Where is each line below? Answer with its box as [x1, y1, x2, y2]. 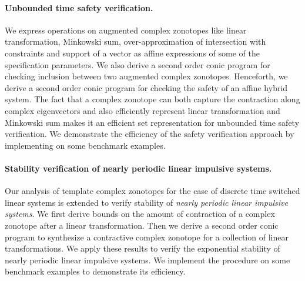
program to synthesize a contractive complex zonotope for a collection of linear [5, 230, 289, 243]
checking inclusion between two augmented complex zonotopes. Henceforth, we [5, 70, 288, 82]
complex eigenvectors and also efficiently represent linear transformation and [5, 104, 280, 116]
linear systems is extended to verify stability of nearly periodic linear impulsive [5, 196, 288, 208]
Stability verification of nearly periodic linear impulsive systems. [5, 162, 272, 174]
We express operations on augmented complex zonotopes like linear [5, 24, 247, 36]
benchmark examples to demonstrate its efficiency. [5, 265, 186, 277]
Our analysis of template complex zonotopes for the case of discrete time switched [5, 185, 300, 197]
